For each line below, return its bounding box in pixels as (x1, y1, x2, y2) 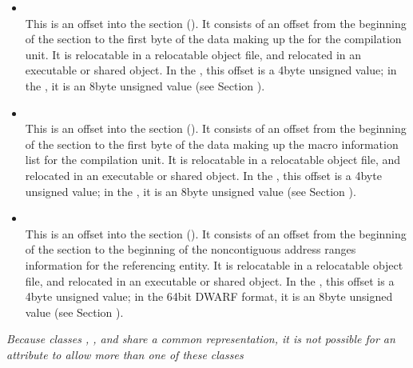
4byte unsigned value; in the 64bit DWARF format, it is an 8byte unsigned (25, 288, 393, 305)
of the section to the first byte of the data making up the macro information (25, 135, 399, 152)
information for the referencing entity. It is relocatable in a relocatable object (25, 256, 403, 273)
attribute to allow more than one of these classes (6, 346, 244, 362)
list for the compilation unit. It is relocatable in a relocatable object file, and (25, 151, 401, 168)
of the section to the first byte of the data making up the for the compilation (25, 30, 402, 47)
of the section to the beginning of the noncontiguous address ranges (25, 241, 356, 258)
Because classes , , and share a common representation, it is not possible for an (6, 330, 395, 347)
